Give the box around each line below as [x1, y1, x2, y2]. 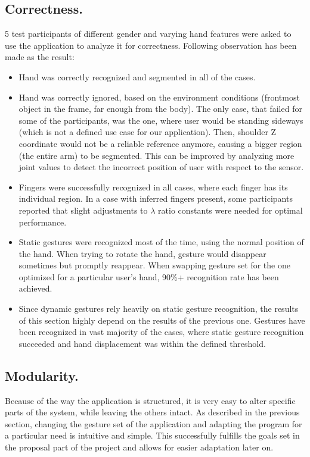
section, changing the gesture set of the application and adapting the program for [5, 417, 302, 430]
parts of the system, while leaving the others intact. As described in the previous [5, 406, 300, 418]
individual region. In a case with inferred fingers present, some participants [18, 192, 293, 205]
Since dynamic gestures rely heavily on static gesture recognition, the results [18, 302, 299, 315]
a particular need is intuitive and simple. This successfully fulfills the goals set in [5, 429, 300, 442]
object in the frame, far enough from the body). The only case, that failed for [18, 102, 302, 115]
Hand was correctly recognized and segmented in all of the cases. [18, 70, 256, 83]
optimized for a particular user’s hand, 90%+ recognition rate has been [18, 270, 279, 283]
